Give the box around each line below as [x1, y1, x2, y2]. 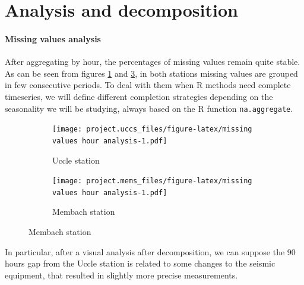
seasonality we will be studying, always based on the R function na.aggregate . [5, 102, 293, 114]
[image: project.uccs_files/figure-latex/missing [52, 125, 252, 134]
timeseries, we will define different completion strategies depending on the [5, 90, 273, 102]
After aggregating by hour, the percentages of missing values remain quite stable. [5, 55, 300, 68]
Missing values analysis [5, 32, 101, 45]
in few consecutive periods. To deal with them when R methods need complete [5, 79, 291, 91]
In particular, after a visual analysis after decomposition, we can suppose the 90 [5, 245, 296, 258]
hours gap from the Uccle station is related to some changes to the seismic [5, 257, 275, 270]
